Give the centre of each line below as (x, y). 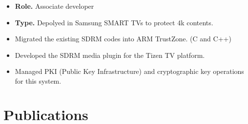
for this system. (38, 80)
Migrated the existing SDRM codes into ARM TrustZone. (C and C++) (123, 39)
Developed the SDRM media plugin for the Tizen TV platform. (110, 55)
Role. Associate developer (54, 6)
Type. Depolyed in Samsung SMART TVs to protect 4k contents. (114, 22)
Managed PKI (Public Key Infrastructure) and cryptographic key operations (129, 71)
